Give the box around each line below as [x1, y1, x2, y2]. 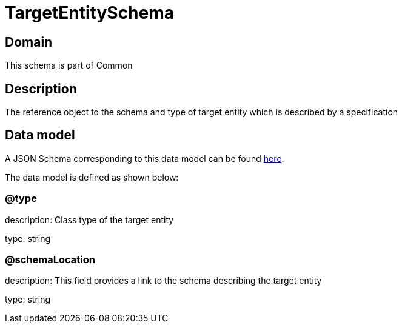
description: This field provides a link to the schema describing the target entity [5, 275, 322, 286]
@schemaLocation [5, 253, 95, 266]
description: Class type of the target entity [5, 214, 174, 225]
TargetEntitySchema [5, 2, 175, 23]
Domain [5, 34, 53, 50]
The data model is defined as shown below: [5, 172, 179, 182]
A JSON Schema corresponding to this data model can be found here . [5, 153, 284, 164]
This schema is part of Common [5, 60, 133, 71]
